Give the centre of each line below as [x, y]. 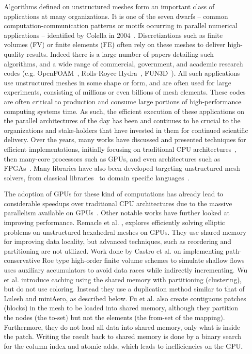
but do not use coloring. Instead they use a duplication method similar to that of [124, 289]
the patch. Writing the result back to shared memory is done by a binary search [123, 336]
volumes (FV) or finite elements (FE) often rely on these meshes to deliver [115, 44]
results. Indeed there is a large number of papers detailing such [120, 54]
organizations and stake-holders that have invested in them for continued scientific [126, 130]
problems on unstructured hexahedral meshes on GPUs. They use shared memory [125, 232]
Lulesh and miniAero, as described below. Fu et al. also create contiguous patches [125, 298]
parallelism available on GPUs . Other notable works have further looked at [117, 213]
